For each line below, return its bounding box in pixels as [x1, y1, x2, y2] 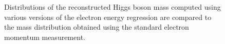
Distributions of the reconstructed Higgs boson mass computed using [4, 2, 221, 12]
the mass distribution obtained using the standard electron [4, 21, 189, 32]
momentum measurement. [4, 31, 85, 42]
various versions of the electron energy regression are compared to [4, 11, 212, 22]
